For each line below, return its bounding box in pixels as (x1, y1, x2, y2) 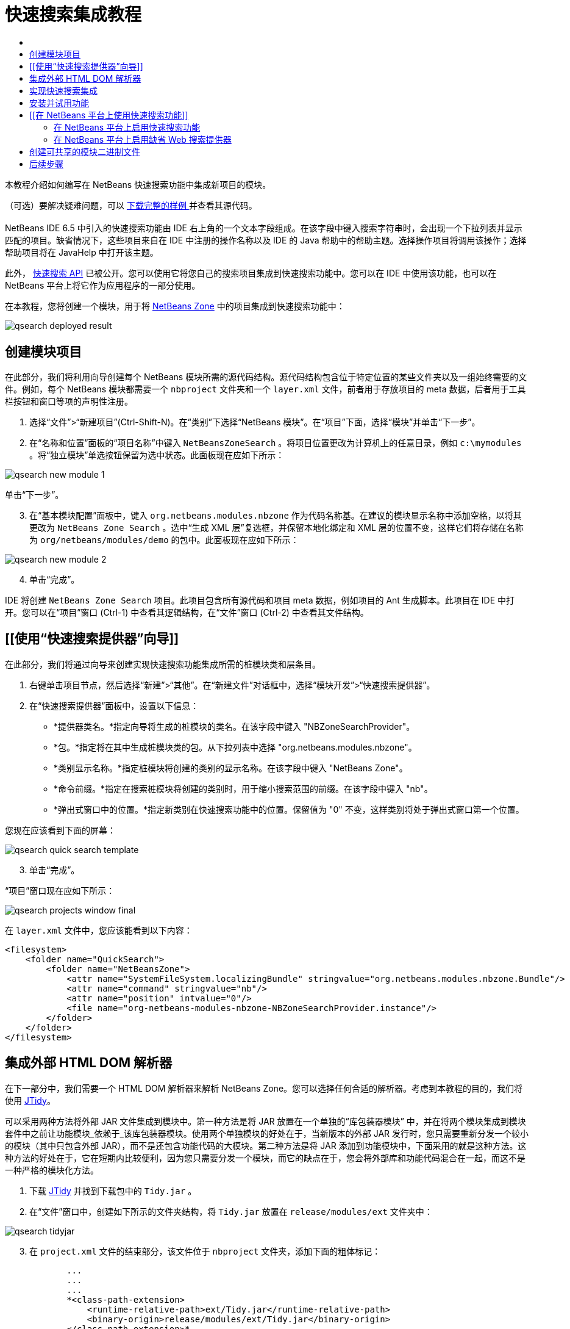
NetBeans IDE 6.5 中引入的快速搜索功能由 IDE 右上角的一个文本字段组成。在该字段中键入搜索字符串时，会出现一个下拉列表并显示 (5, 223, 522, 234)
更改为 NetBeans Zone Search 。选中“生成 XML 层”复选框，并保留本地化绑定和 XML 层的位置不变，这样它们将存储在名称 (29, 522, 524, 533)
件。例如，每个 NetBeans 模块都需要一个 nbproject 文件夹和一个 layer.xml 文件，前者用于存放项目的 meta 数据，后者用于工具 (5, 384, 526, 395)
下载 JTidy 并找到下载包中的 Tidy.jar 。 (29, 1185, 197, 1196)
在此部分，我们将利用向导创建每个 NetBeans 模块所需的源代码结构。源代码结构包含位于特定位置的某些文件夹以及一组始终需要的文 (5, 372, 527, 383)
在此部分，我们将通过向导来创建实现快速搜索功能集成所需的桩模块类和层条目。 (5, 658, 321, 669)
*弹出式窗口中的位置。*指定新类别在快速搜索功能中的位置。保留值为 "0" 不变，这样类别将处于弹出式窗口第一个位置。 (54, 804, 524, 815)
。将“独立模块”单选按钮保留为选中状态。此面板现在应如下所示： (29, 450, 285, 461)
